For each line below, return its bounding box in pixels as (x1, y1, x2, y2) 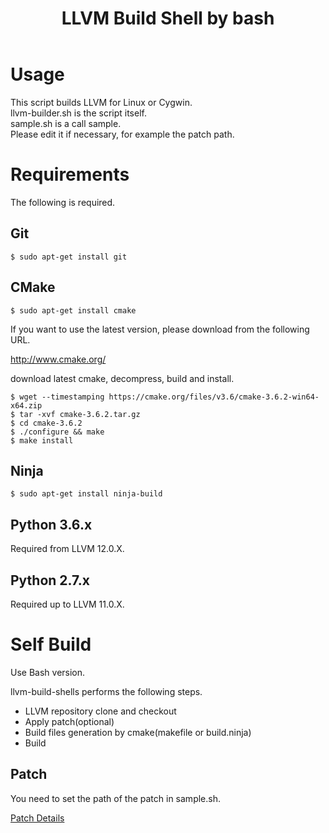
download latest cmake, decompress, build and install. (10, 372, 235, 384)
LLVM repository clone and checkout (24, 705, 177, 717)
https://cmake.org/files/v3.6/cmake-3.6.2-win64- (108, 392, 320, 402)
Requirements (10, 163, 130, 186)
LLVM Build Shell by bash (61, 7, 275, 30)
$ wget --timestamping (10, 392, 105, 402)
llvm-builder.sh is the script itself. (10, 107, 147, 119)
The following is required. (10, 196, 116, 208)
